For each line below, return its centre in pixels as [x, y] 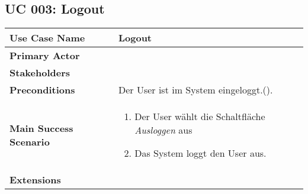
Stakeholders [40, 73]
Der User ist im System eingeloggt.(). [195, 90]
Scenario [30, 141]
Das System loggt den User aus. [200, 153]
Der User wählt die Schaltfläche [200, 117]
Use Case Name [47, 38]
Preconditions [42, 90]
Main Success [41, 128]
